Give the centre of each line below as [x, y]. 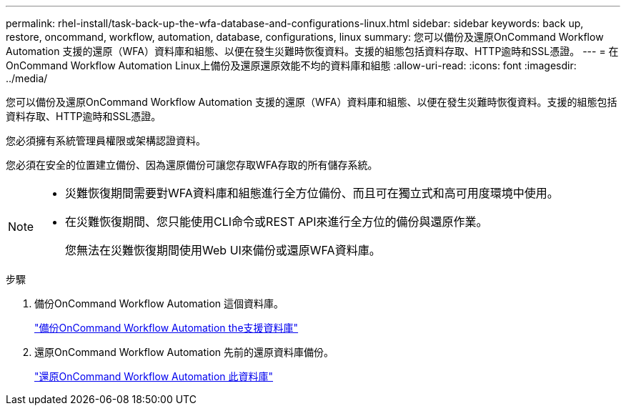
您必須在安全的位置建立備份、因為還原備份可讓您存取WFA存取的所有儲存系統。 [192, 165]
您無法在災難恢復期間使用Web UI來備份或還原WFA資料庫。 [223, 250]
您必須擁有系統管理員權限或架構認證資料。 [106, 140]
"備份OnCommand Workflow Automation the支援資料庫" [167, 328]
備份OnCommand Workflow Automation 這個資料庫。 [159, 303]
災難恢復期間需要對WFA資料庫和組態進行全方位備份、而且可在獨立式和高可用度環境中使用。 [312, 193]
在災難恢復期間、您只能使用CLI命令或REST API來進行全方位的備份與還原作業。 [277, 222]
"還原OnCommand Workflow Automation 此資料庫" [154, 376]
